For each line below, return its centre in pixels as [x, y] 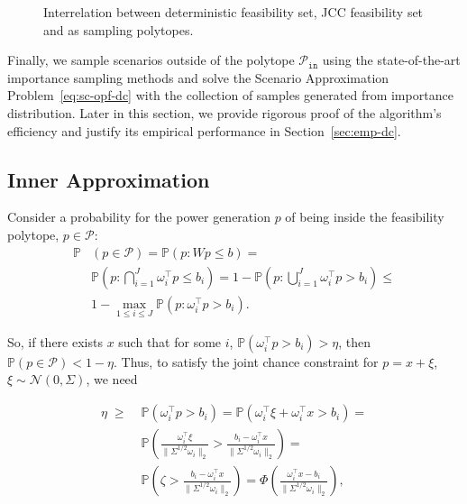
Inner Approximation [109, 179]
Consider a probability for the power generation [139, 217]
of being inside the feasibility [365, 217]
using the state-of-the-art [391, 60]
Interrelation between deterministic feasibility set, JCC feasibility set [233, 12]
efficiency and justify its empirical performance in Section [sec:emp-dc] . [204, 130]
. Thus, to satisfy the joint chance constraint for [246, 361]
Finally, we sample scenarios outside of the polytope [151, 60]
